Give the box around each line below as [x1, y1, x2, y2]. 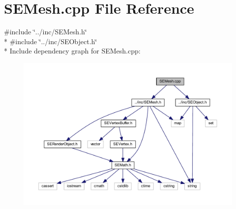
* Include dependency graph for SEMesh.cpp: [4, 46, 141, 56]
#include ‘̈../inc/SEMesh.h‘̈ [4, 26, 87, 37]
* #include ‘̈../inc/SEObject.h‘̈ [4, 36, 97, 46]
